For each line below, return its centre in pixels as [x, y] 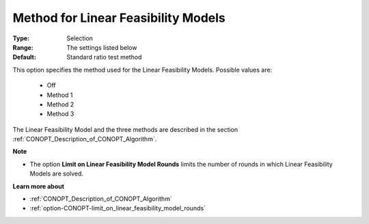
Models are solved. [57, 173]
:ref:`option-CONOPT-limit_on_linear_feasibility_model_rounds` [118, 208]
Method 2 [60, 104]
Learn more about [39, 186]
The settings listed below [102, 47]
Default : [25, 57]
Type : [21, 38]
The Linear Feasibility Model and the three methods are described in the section [125, 129]
